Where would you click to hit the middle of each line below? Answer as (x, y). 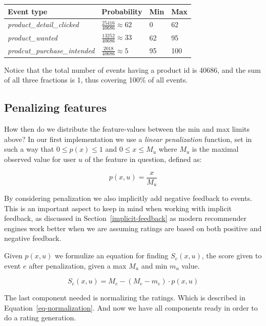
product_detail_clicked (43, 24)
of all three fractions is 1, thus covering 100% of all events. (96, 80)
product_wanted (33, 37)
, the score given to (232, 256)
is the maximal (215, 149)
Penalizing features (55, 107)
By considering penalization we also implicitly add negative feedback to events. (128, 198)
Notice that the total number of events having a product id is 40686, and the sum (132, 69)
